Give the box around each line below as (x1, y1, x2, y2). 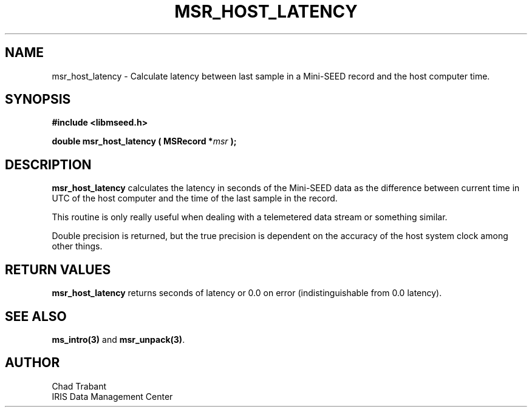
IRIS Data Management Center (52, 391, 173, 402)
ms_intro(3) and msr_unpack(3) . (52, 334, 185, 345)
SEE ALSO (5, 308, 67, 324)
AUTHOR (5, 355, 60, 371)
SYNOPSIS (5, 92, 71, 107)
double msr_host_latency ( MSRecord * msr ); (52, 136, 237, 147)
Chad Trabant (52, 380, 107, 391)
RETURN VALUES (5, 262, 111, 277)
